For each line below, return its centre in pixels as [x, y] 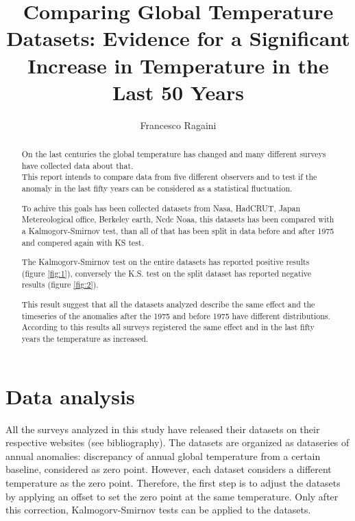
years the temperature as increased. [85, 338]
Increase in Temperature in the [178, 65]
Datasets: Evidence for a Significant [178, 38]
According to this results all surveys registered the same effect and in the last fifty [168, 327]
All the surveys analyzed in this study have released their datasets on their [163, 429]
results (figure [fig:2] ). [60, 285]
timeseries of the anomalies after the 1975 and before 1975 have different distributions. [176, 315]
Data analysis [70, 396]
